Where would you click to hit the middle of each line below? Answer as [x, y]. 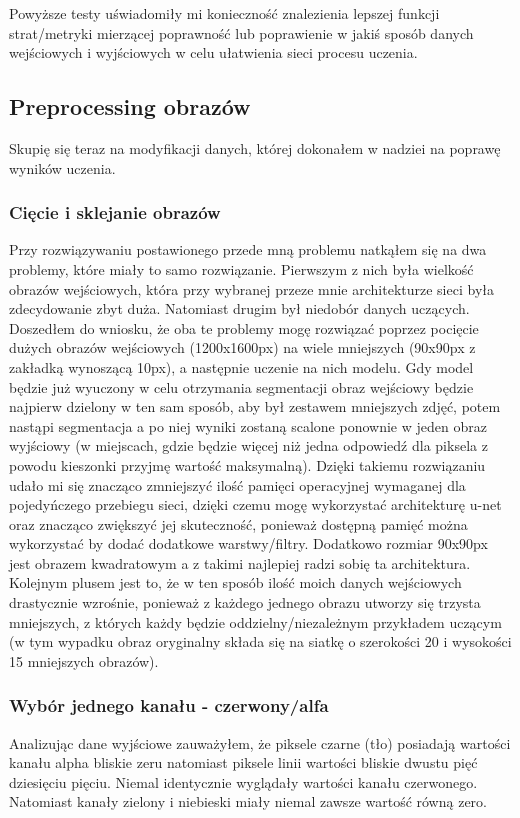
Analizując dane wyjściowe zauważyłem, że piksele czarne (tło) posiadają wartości [260, 742]
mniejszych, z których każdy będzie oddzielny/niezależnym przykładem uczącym [255, 621]
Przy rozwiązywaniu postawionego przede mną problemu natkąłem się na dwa [248, 249]
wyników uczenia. [62, 167]
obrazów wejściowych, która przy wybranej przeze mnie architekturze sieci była [251, 288]
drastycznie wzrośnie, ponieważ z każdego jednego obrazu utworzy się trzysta [245, 602]
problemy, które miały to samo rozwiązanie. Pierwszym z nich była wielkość [241, 268]
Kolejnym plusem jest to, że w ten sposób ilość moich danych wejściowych [235, 582]
